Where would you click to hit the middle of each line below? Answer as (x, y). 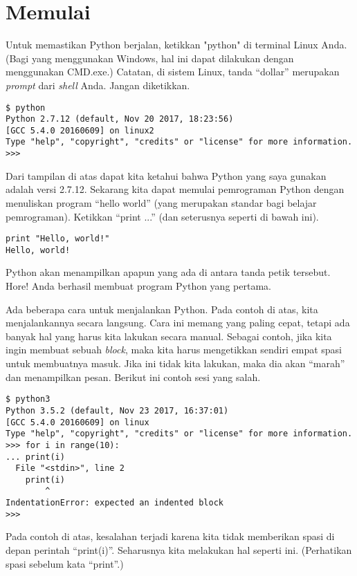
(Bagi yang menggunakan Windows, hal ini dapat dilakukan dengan (150, 58)
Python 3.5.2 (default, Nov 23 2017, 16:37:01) (117, 410)
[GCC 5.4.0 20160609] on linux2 (80, 130)
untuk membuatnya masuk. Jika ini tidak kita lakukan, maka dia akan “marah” (175, 363)
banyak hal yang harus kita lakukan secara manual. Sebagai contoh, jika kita (169, 336)
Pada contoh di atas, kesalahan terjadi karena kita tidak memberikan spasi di (170, 536)
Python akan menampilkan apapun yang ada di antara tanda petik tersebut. (168, 272)
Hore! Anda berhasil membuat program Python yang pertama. (138, 286)
